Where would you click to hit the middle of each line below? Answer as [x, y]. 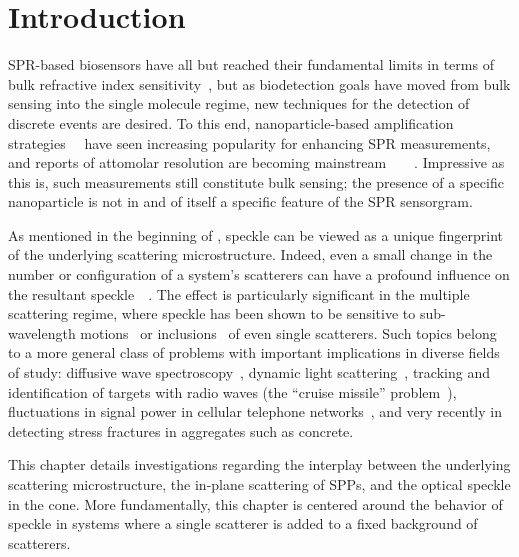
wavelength [42, 332]
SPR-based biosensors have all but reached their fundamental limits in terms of [251, 64]
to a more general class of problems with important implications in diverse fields [254, 352]
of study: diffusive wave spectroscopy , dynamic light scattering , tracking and [249, 372]
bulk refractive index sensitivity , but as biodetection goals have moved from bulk [259, 83]
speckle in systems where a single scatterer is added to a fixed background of [243, 523]
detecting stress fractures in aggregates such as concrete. [181, 430]
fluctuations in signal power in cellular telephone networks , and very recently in [255, 411]
